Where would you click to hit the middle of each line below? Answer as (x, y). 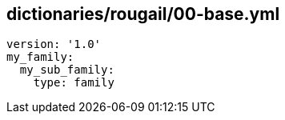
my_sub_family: (67, 70)
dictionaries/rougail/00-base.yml (143, 14)
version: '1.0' (54, 44)
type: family (74, 83)
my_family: (40, 57)
